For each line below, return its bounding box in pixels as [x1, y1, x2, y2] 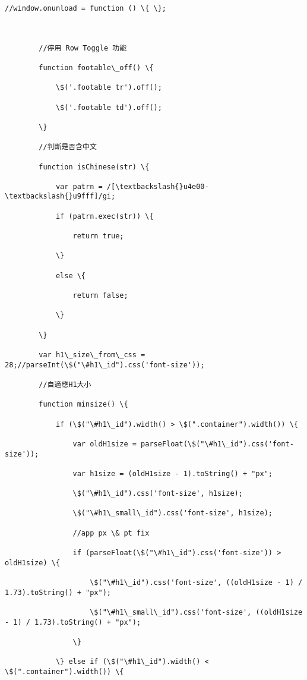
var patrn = [55, 182, 103, 191]
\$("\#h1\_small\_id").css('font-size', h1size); [72, 509, 273, 518]
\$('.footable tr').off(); [55, 83, 162, 92]
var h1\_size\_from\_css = [39, 350, 145, 359]
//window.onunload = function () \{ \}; [5, 4, 167, 12]
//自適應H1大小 [39, 380, 91, 389]
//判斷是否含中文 [39, 143, 97, 152]
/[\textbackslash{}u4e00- [106, 182, 209, 191]
